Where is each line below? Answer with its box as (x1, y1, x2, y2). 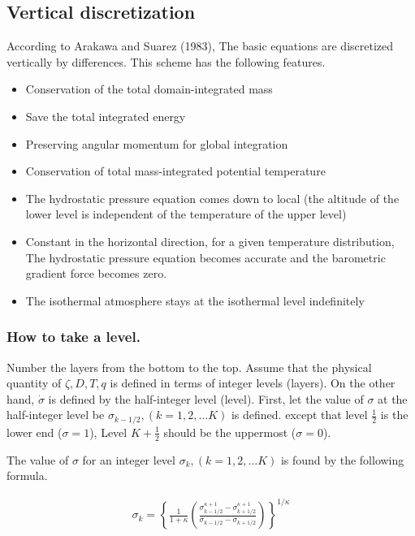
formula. (6, 467, 48, 484)
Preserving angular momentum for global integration (25, 135, 288, 152)
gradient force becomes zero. (25, 265, 167, 282)
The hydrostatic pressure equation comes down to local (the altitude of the (25, 189, 400, 206)
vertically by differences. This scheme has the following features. (6, 53, 326, 70)
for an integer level (82, 451, 175, 468)
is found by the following (280, 451, 404, 468)
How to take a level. (6, 326, 140, 347)
